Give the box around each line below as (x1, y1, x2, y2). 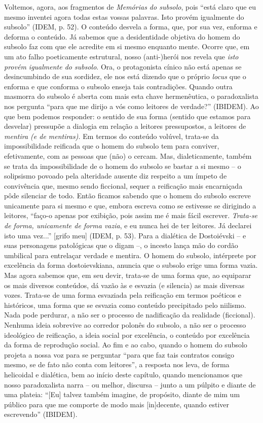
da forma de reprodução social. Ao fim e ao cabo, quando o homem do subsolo (4, 339, 247, 350)
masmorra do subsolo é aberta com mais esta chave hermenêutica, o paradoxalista (4, 91, 258, 101)
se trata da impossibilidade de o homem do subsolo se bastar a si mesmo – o (4, 160, 241, 171)
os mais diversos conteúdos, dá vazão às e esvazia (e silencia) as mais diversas (4, 279, 245, 290)
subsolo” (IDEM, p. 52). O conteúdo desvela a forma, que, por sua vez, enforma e (4, 21, 257, 32)
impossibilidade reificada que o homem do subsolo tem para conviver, (4, 140, 219, 151)
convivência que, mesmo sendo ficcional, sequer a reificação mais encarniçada (4, 180, 243, 191)
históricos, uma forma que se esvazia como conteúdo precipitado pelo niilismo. (4, 299, 246, 310)
